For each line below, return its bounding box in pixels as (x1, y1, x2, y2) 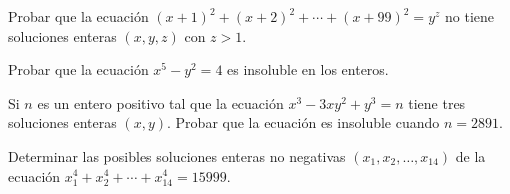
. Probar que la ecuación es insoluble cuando (167, 112, 440, 133)
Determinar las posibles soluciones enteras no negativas (8, 145, 346, 166)
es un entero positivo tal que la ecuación (37, 92, 284, 113)
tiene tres (408, 92, 466, 113)
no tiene (445, 6, 495, 26)
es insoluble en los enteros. (227, 59, 389, 80)
